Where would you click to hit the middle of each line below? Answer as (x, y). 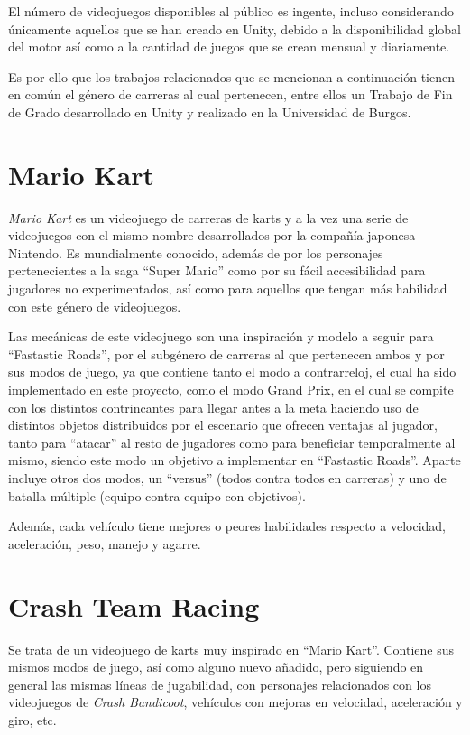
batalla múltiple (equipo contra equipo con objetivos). (157, 495)
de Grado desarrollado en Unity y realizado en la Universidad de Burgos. (210, 112)
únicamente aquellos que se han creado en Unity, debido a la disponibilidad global (235, 28)
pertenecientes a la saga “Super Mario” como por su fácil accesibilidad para (217, 270)
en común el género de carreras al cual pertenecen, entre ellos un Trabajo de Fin (230, 94)
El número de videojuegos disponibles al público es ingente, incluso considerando (231, 11)
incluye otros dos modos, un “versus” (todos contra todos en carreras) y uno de (227, 478)
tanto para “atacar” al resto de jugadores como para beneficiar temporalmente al (232, 442)
